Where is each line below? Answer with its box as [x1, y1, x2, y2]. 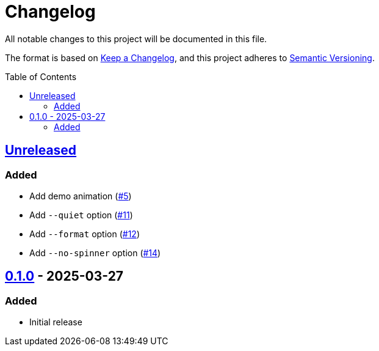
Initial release [29, 317, 82, 328]
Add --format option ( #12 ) [29, 228, 140, 239]
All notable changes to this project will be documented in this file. [5, 33, 267, 44]
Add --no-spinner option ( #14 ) [29, 247, 161, 258]
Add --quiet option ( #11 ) [29, 209, 133, 220]
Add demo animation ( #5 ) [29, 190, 132, 201]
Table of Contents [5, 71, 77, 82]
